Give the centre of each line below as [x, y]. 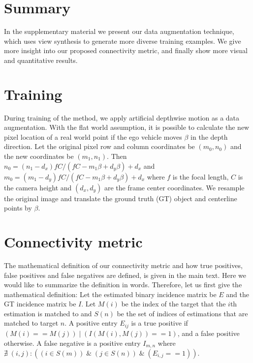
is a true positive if [159, 323]
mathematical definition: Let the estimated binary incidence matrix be [110, 294]
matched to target [31, 323]
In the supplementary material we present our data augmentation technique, [119, 31]
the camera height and [38, 187]
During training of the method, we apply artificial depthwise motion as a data [122, 117]
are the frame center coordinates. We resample [174, 187]
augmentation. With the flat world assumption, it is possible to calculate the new [127, 127]
